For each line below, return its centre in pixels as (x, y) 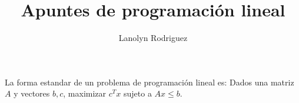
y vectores (32, 93)
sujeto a (137, 93)
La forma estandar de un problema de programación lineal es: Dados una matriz (149, 82)
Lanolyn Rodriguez (153, 38)
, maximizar (85, 93)
